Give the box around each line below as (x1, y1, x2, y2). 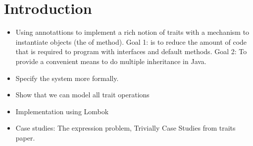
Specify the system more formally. (15, 73, 119, 83)
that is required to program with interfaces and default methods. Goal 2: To (15, 46, 247, 57)
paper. (15, 132, 35, 143)
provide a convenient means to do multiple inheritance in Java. (15, 56, 206, 66)
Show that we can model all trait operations (15, 89, 150, 100)
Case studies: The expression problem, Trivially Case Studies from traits (15, 123, 236, 133)
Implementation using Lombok (15, 106, 109, 116)
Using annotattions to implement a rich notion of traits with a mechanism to (15, 27, 250, 37)
